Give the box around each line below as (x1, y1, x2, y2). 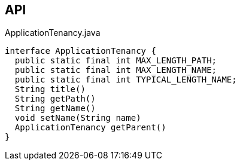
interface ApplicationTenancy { (5, 46, 156, 56)
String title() (14, 84, 86, 94)
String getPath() (14, 94, 96, 104)
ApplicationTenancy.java (5, 27, 101, 38)
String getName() (14, 103, 96, 114)
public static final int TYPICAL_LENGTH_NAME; (14, 75, 237, 85)
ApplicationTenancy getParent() (14, 123, 166, 133)
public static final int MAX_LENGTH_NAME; (14, 65, 217, 75)
